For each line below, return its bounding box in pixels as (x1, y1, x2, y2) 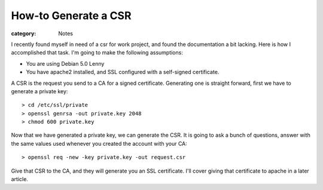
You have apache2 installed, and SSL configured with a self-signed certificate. (26, 69, 220, 76)
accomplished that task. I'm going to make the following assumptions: (11, 49, 184, 56)
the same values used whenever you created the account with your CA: (11, 140, 188, 147)
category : (11, 30, 36, 37)
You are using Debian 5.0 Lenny (26, 60, 105, 67)
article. (11, 176, 28, 183)
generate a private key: (11, 87, 68, 95)
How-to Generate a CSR (11, 9, 132, 22)
